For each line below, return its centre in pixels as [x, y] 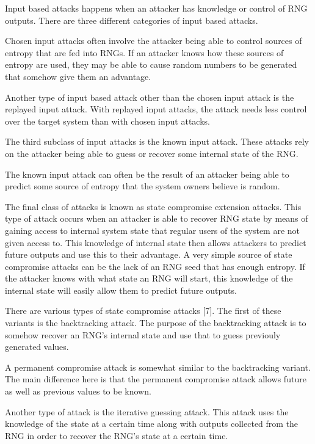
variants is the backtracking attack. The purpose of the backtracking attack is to [156, 323]
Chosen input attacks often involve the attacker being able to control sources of [154, 41]
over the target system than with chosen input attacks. [107, 121]
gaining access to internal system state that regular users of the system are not [153, 230]
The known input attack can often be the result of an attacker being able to [147, 174]
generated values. [37, 347]
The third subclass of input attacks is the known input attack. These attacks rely [157, 141]
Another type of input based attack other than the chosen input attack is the [150, 97]
